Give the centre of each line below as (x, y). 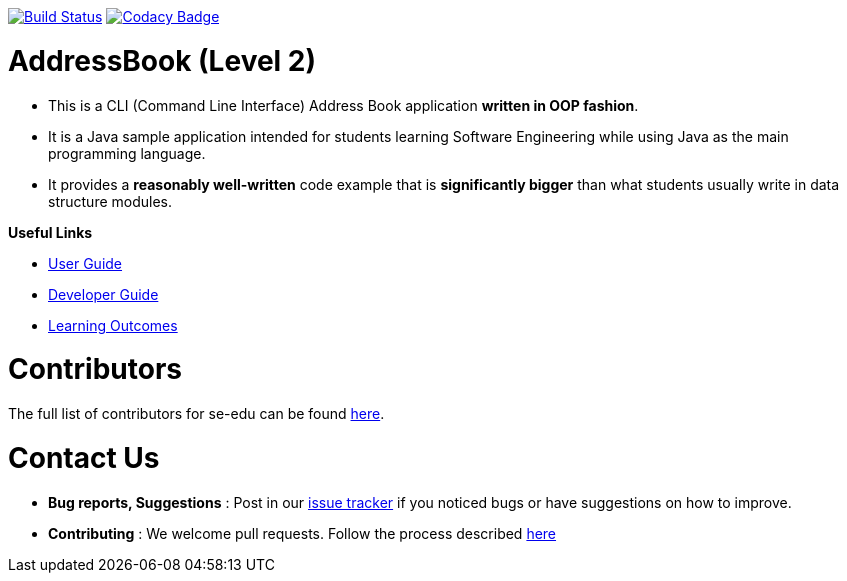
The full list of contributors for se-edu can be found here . (196, 413)
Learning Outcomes (113, 325)
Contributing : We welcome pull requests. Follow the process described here (302, 533)
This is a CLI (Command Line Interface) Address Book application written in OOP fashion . (343, 105)
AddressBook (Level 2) (162, 60)
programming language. (127, 153)
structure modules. (110, 201)
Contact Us (84, 457)
